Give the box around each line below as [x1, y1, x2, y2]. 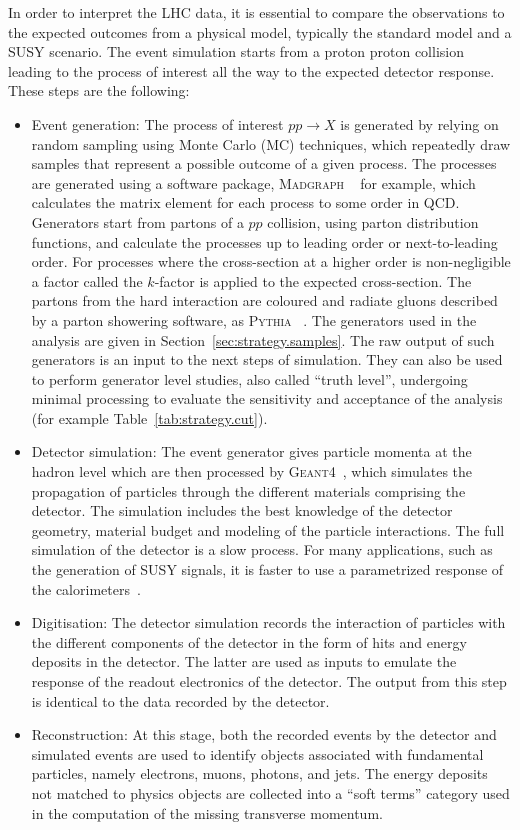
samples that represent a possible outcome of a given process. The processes [31, 153, 497, 174]
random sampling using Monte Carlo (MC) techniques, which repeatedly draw [31, 133, 511, 154]
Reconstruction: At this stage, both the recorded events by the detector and [31, 724, 497, 745]
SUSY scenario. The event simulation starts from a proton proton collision [8, 41, 464, 62]
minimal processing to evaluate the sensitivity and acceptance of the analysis [31, 388, 503, 409]
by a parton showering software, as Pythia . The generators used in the [31, 309, 477, 330]
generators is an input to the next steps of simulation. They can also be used [31, 349, 503, 370]
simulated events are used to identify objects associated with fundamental [31, 743, 484, 764]
